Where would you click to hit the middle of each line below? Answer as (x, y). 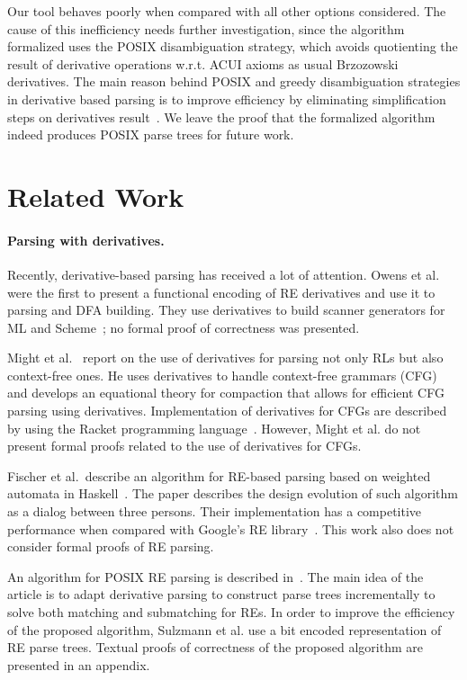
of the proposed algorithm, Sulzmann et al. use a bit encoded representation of (225, 629)
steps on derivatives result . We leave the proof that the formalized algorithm (221, 116)
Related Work (96, 196)
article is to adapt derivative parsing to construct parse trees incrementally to (221, 594)
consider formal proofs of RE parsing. (111, 546)
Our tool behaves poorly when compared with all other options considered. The (227, 11)
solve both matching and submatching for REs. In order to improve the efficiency (231, 612)
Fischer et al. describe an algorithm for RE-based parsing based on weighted (219, 475)
